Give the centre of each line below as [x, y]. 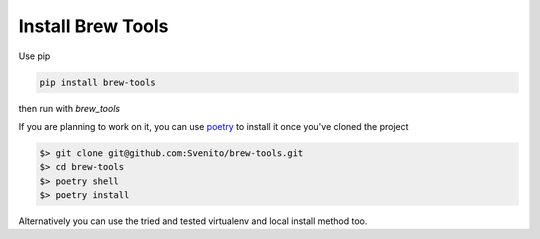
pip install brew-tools [98, 82]
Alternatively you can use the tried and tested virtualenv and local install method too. [193, 221]
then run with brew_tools [69, 108]
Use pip [34, 56]
